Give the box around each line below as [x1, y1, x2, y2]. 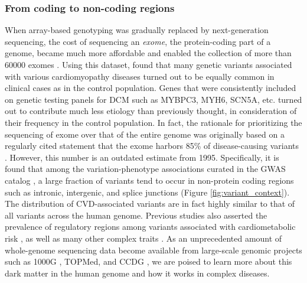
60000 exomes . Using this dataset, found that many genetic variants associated [5, 58, 292, 70]
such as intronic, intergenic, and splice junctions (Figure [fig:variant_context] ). [5, 186, 290, 198]
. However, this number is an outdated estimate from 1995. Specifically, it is [5, 151, 279, 163]
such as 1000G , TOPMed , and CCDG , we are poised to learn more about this [5, 255, 292, 268]
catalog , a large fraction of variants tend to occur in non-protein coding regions [5, 174, 294, 186]
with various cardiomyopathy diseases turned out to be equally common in [5, 70, 275, 82]
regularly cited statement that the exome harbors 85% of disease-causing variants [5, 139, 299, 152]
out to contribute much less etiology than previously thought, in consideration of [5, 105, 297, 117]
